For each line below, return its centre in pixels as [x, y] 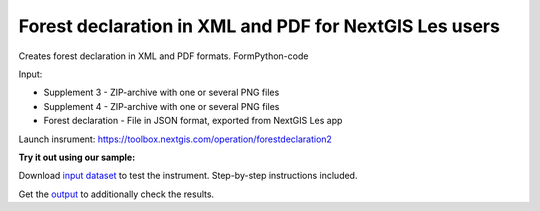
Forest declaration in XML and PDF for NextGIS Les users [259, 26]
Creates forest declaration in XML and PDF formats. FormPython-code [163, 56]
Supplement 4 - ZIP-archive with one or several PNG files [161, 106]
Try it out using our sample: [77, 157]
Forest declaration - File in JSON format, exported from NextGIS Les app [193, 121]
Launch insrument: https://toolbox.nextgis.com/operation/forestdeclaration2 [175, 139]
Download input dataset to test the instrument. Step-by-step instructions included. [188, 176]
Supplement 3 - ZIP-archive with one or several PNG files [161, 92]
